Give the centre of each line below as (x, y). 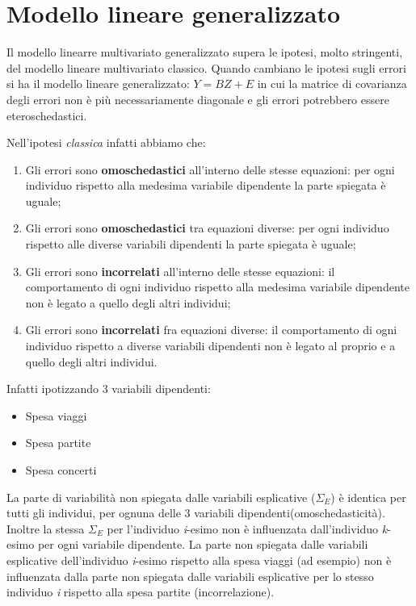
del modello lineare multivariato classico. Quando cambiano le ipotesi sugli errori (206, 67)
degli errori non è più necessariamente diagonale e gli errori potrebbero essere (198, 99)
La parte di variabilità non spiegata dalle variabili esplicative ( (161, 497)
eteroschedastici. (47, 115)
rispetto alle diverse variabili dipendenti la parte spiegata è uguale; (191, 244)
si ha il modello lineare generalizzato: (98, 84)
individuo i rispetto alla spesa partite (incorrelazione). (141, 592)
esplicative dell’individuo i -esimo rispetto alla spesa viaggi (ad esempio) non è (199, 560)
